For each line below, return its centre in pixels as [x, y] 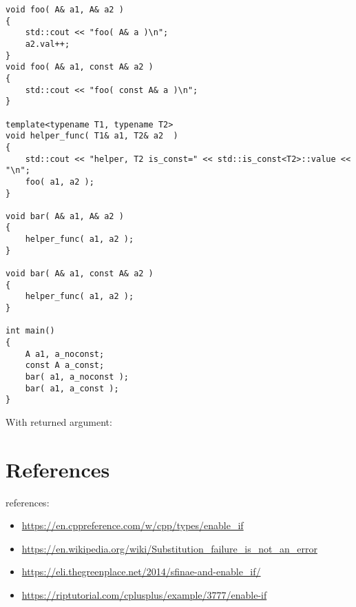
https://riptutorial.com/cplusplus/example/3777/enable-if [144, 595]
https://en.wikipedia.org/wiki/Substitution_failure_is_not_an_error [169, 548]
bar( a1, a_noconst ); [77, 377]
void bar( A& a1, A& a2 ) [65, 216]
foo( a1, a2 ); [60, 182]
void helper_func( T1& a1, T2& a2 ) [92, 136]
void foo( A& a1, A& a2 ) [65, 10]
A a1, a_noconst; [65, 354]
